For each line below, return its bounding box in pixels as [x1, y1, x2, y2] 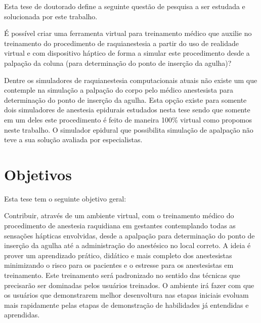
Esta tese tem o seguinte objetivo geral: [4, 193, 126, 204]
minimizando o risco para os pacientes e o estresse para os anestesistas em [4, 260, 234, 270]
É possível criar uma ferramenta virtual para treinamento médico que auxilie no [4, 28, 252, 38]
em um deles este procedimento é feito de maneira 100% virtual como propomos [4, 114, 252, 125]
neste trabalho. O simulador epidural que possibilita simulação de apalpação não [4, 124, 253, 135]
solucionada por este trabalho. [4, 11, 98, 21]
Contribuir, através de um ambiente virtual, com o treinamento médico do [4, 210, 234, 221]
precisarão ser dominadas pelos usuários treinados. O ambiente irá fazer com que [4, 279, 254, 290]
